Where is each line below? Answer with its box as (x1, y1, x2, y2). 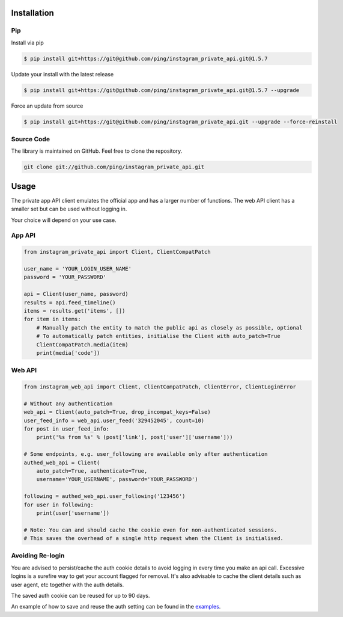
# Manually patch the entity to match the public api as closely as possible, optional (36, 324, 303, 331)
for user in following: (23, 501, 94, 508)
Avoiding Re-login (11, 551, 65, 560)
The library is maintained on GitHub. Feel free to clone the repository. (11, 147, 183, 155)
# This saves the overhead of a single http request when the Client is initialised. (23, 535, 284, 542)
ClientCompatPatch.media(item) (36, 341, 129, 348)
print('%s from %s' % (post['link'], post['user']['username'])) (36, 434, 233, 441)
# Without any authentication (23, 400, 113, 407)
